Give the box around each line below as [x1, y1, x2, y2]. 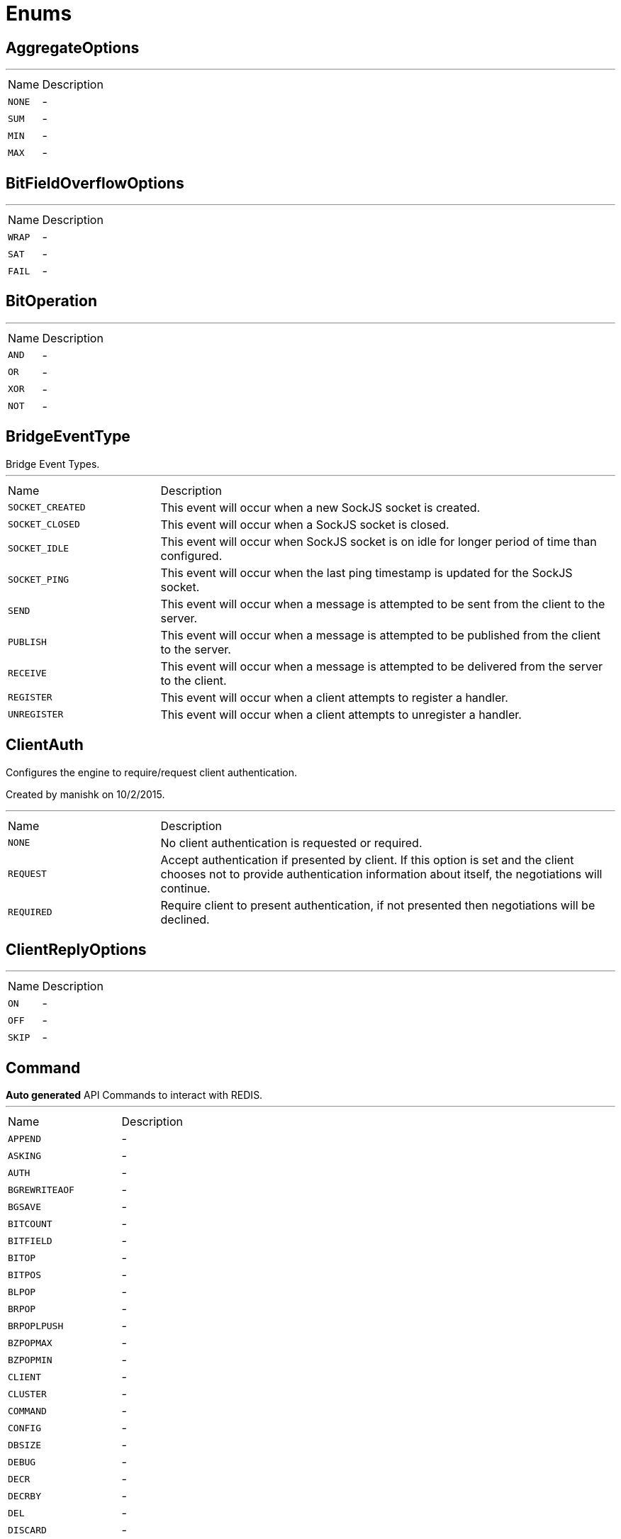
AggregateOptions [6, 38, 140, 57]
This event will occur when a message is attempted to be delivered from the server [160, 659, 603, 673]
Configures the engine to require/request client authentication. [6, 766, 297, 778]
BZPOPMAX [8, 1337, 52, 1348]
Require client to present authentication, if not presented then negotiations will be [160, 897, 595, 912]
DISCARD [8, 1524, 47, 1535]
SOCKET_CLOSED [8, 519, 80, 530]
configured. [160, 548, 223, 563]
